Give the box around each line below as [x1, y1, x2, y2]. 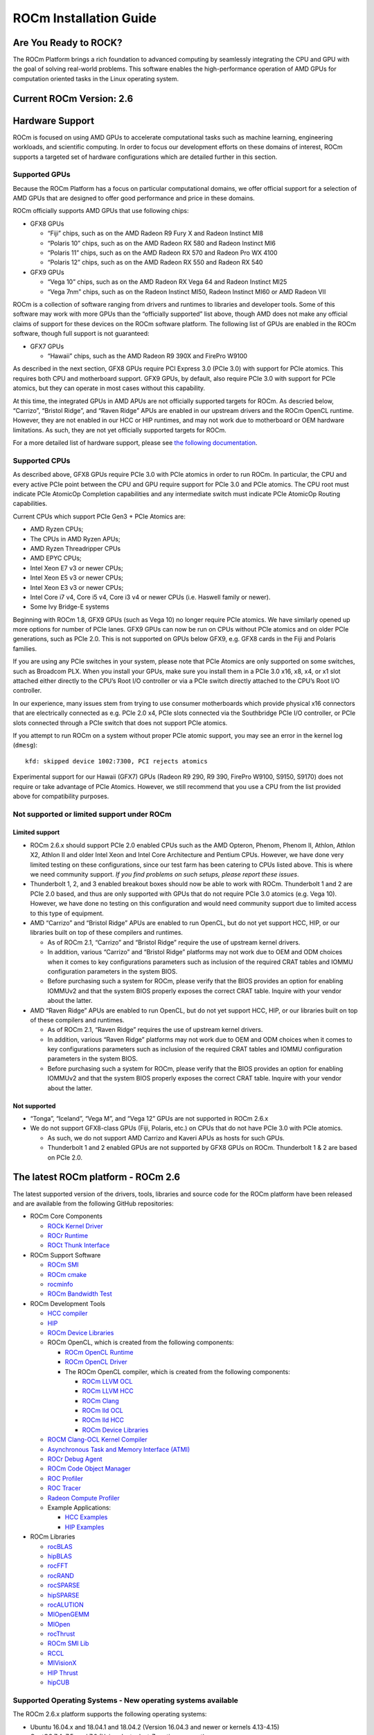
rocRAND [47, 1571, 74, 1580]
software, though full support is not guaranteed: [12, 330, 150, 338]
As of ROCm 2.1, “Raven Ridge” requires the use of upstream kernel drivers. [47, 1026, 263, 1034]
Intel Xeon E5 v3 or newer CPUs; [30, 573, 124, 582]
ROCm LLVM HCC [82, 1387, 134, 1395]
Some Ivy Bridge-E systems [30, 602, 110, 611]
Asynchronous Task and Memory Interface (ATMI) [47, 1445, 190, 1453]
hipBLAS [47, 1552, 72, 1560]
